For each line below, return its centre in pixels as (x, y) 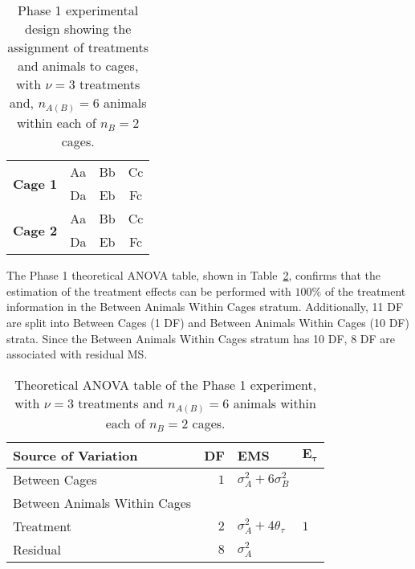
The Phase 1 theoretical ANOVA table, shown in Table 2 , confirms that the (193, 275)
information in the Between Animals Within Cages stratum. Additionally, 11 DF (205, 307)
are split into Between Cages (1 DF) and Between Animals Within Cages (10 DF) (208, 322)
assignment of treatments (78, 47)
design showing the (78, 29)
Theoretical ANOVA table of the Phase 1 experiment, (166, 384)
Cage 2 (35, 230)
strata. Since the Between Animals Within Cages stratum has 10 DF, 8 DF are (201, 338)
